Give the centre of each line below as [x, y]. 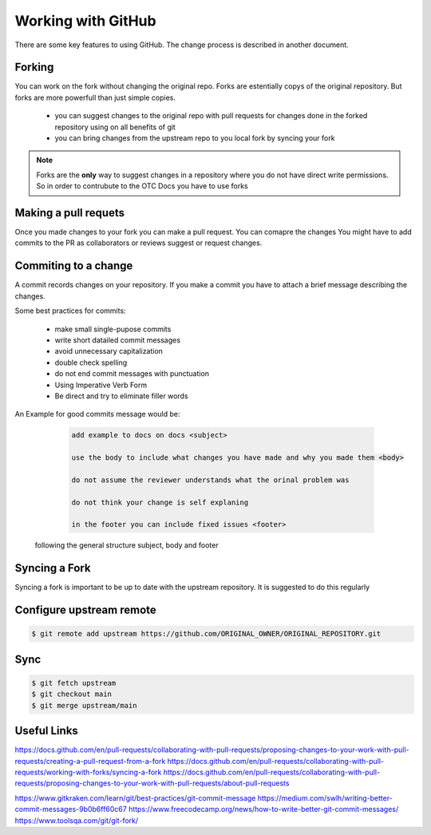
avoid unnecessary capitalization [109, 351]
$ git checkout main [71, 694]
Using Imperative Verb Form [101, 385]
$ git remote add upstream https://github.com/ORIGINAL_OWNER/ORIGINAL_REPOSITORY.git [206, 634]
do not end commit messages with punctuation [132, 374]
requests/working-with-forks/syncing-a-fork [88, 772]
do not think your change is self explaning [160, 502]
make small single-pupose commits [113, 329]
